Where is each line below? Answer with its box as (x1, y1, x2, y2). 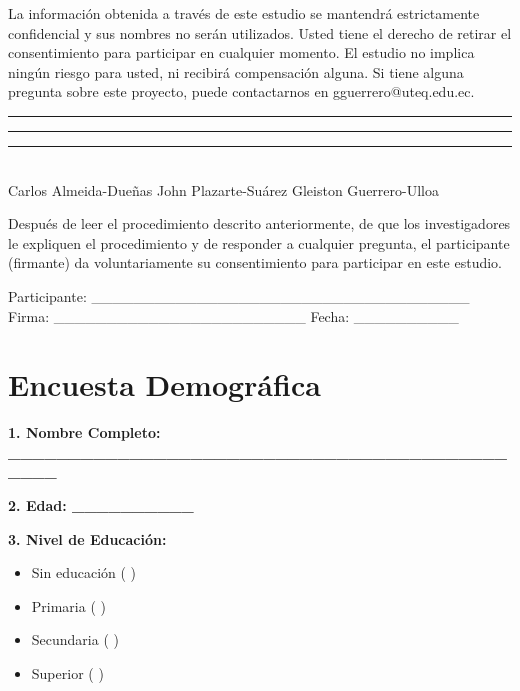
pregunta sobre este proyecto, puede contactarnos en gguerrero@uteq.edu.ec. (8, 81, 475, 102)
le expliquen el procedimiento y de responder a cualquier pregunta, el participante (8, 232, 510, 253)
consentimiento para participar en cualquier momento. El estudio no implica (8, 42, 475, 63)
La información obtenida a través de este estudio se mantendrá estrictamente (8, 3, 480, 23)
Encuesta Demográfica (8, 364, 321, 405)
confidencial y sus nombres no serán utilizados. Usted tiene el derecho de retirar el (8, 22, 512, 43)
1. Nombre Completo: (8, 422, 161, 443)
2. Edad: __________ (8, 495, 194, 516)
